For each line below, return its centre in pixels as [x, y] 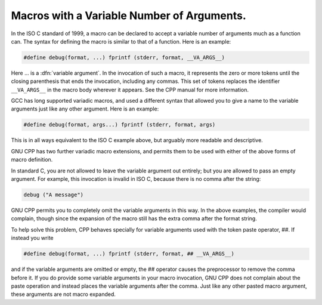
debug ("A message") [53, 195]
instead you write [32, 238]
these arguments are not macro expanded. [64, 294]
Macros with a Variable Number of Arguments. [129, 16]
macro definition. [32, 160]
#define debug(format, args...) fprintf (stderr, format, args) [120, 125]
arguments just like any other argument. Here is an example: [85, 109]
